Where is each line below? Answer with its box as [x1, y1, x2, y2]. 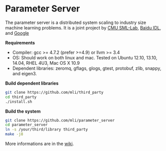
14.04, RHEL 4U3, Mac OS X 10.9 [12, 60, 80, 66]
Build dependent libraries [5, 80, 59, 86]
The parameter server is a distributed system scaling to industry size [5, 19, 147, 25]
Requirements [5, 39, 35, 45]
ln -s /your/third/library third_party [5, 127, 88, 132]
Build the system [5, 108, 41, 114]
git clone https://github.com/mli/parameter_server [5, 118, 115, 123]
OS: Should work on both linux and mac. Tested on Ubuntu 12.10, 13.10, [12, 54, 158, 60]
